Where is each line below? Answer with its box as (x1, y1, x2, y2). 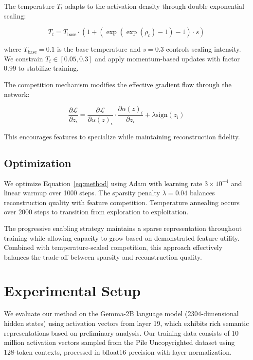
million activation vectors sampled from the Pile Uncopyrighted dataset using (4, 337, 235, 347)
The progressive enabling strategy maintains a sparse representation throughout (4, 223, 242, 233)
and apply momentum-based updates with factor (94, 53, 240, 63)
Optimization (4, 155, 72, 170)
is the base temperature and (57, 44, 141, 54)
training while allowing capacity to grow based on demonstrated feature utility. (4, 232, 240, 243)
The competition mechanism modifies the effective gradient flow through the (4, 79, 232, 89)
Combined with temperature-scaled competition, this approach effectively (4, 242, 223, 252)
